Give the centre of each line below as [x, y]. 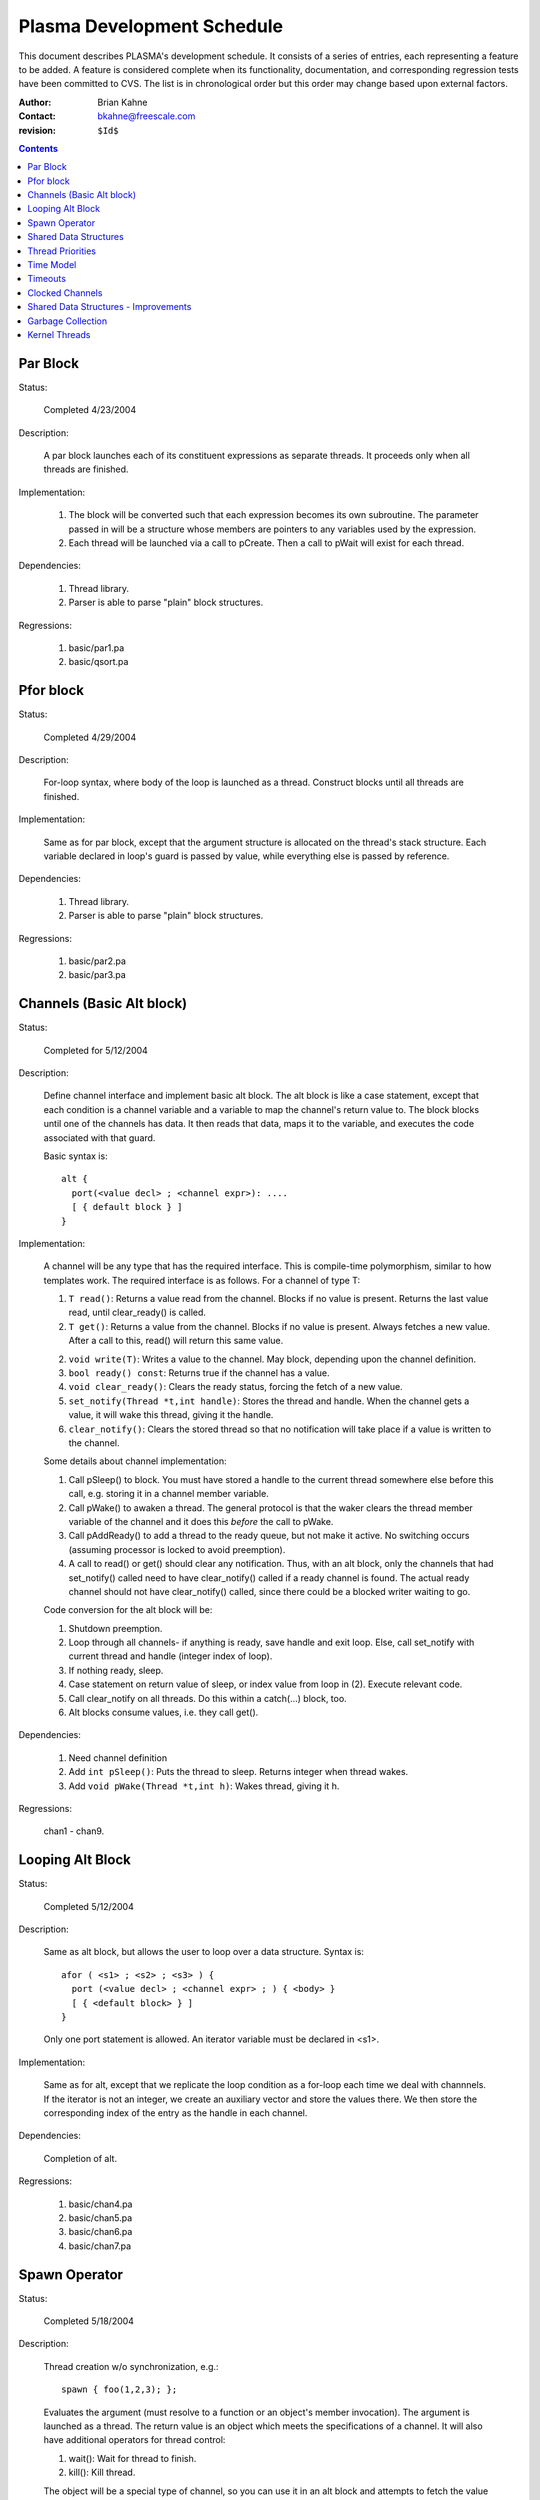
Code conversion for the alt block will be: [128, 1610]
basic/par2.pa [97, 961]
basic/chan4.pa [100, 2204]
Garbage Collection [67, 321]
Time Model [52, 265]
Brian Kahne [123, 102]
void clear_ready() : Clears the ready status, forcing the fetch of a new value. [236, 1387]
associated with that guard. [99, 1137]
